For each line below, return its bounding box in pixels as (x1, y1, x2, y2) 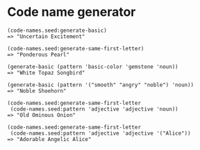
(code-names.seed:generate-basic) (7, 27, 108, 34)
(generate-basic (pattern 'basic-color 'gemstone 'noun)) (7, 63, 178, 70)
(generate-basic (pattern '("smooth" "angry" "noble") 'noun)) (7, 81, 194, 88)
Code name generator (7, 4, 136, 20)
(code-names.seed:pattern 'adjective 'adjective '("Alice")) (10, 129, 191, 137)
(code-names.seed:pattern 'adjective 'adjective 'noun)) (10, 105, 178, 113)
